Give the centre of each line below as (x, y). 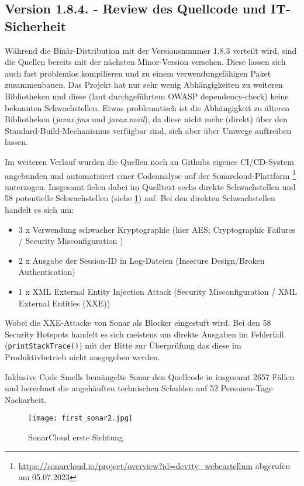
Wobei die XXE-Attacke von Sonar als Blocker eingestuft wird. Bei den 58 (138, 323)
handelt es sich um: (39, 209)
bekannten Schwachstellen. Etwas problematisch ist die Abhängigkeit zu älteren (147, 107)
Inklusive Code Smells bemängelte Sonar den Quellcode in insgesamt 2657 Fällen (150, 376)
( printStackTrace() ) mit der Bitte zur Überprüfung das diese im (123, 345)
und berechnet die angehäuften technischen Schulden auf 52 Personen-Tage (139, 388)
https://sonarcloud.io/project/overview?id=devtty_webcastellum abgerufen (154, 465)
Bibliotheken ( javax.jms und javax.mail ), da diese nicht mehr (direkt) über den (146, 119)
